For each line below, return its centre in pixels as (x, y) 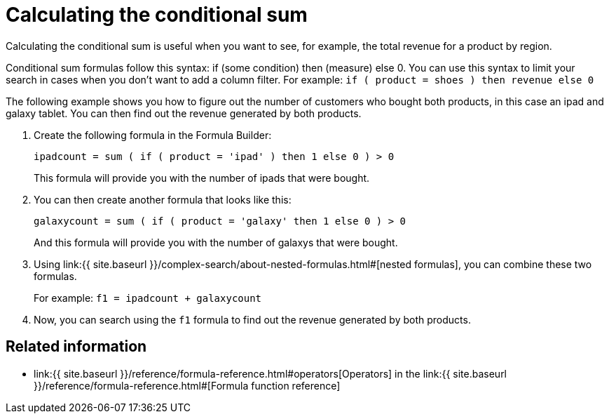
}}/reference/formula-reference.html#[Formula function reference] (187, 385)
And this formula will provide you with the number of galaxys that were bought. (216, 242)
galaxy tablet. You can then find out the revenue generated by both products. (184, 113)
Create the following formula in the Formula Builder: (153, 135)
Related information (76, 347)
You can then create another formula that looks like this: (163, 199)
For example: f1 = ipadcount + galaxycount (148, 298)
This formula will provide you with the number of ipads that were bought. (202, 178)
